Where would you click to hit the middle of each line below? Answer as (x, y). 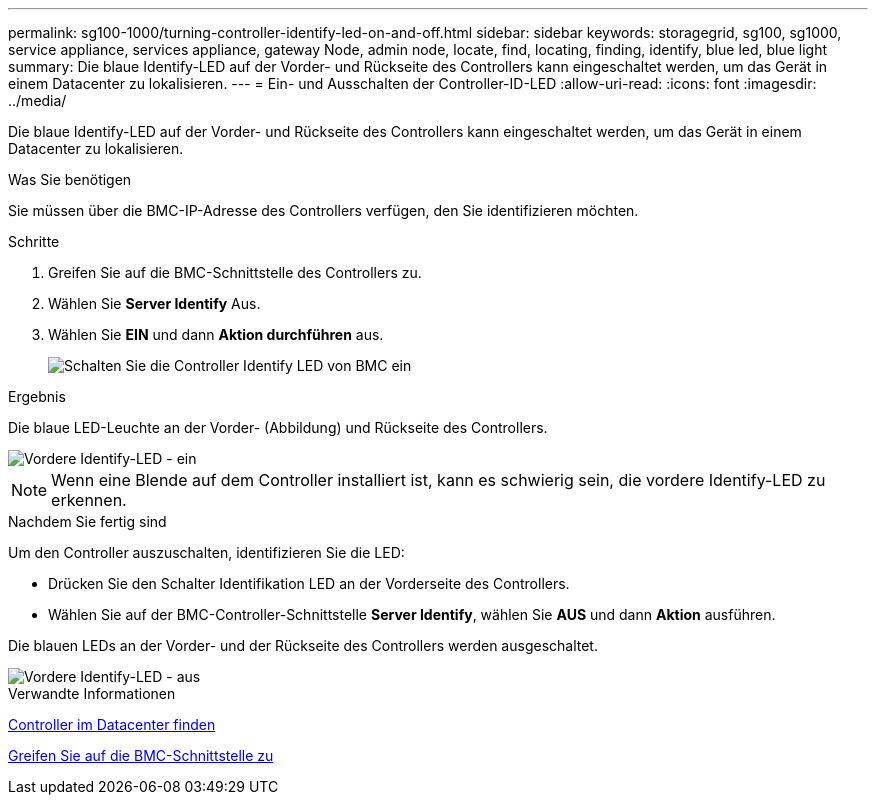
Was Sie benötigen (70, 179)
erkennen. (89, 500)
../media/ (37, 100)
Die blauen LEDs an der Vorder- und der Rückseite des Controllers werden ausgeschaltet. (303, 645)
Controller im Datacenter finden (112, 724)
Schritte (34, 241)
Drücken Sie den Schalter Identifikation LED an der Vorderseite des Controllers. (309, 583)
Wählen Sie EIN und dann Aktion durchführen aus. (216, 334)
